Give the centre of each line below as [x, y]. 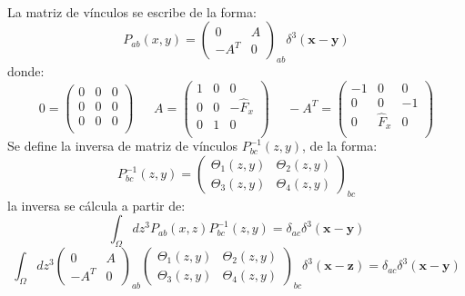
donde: [26, 70]
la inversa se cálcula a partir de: [96, 205]
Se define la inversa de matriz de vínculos [122, 146]
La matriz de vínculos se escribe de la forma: [132, 11]
